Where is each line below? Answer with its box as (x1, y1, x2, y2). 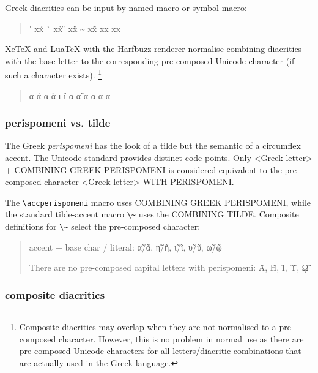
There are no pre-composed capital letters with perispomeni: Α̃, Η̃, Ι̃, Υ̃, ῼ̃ (29, 261, 309, 274)
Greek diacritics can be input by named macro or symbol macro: (5, 1, 247, 13)
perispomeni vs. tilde (5, 115, 111, 130)
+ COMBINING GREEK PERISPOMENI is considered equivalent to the (5, 163, 282, 176)
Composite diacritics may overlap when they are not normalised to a (19, 320, 276, 333)
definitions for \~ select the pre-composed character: (5, 220, 201, 233)
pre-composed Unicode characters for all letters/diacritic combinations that (19, 344, 301, 357)
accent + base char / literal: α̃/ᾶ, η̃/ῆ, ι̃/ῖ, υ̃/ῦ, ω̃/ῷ (29, 240, 222, 253)
